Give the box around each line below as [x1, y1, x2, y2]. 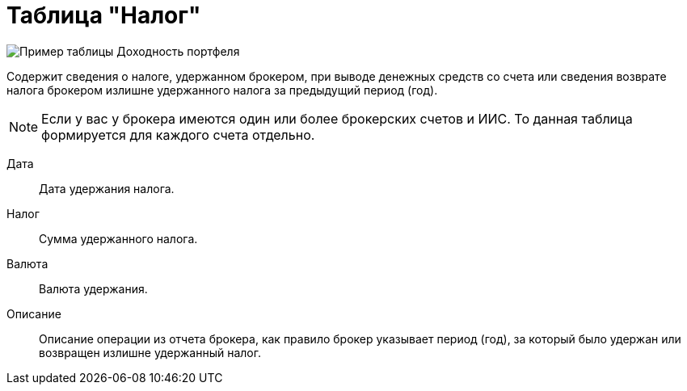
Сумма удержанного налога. [39, 231, 198, 246]
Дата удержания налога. [39, 181, 175, 195]
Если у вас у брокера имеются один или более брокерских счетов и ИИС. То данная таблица [41, 110, 633, 127]
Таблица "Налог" [6, 2, 201, 29]
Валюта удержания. [39, 281, 148, 296]
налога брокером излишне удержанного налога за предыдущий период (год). [6, 82, 438, 97]
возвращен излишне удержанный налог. [39, 345, 261, 359]
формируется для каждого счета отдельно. [41, 126, 315, 143]
